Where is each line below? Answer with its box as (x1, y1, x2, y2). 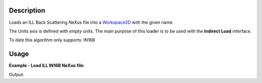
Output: (9, 71, 24, 77)
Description (9, 6, 46, 15)
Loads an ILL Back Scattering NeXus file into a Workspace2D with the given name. (9, 19, 174, 25)
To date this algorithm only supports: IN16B (9, 37, 96, 43)
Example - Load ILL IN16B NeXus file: (9, 63, 85, 68)
